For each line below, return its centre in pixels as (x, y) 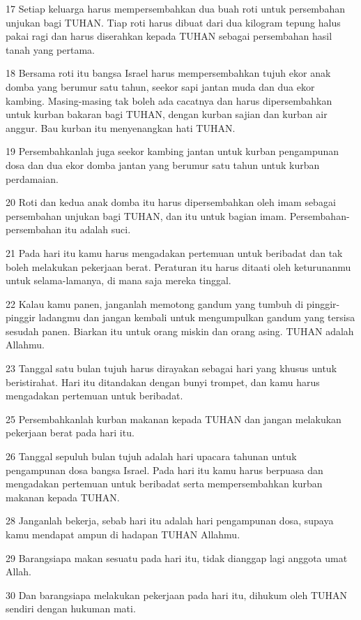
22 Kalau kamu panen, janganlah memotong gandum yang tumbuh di (155, 303)
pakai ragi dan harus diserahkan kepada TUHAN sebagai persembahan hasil (169, 36)
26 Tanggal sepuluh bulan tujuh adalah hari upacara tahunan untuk (151, 456)
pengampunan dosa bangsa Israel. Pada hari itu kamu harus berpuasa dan (164, 470)
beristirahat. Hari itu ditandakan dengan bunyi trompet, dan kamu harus (163, 382)
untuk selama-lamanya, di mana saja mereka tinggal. (118, 280)
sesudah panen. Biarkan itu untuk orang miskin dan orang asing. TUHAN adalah (180, 331)
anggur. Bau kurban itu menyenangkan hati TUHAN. (121, 127)
